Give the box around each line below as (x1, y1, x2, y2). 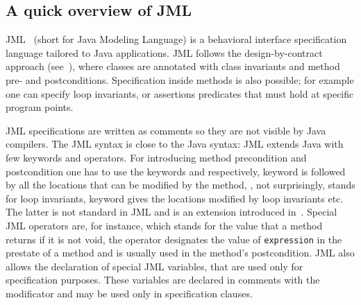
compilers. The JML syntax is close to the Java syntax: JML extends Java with (6, 137, 344, 151)
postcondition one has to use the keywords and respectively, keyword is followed (6, 164, 346, 178)
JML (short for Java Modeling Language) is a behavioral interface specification (6, 32, 347, 46)
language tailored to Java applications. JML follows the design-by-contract (6, 45, 323, 60)
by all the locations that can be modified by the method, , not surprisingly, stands (6, 177, 355, 192)
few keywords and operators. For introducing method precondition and (6, 150, 307, 164)
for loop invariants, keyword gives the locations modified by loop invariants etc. (6, 191, 344, 205)
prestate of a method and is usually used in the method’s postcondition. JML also (6, 245, 355, 260)
